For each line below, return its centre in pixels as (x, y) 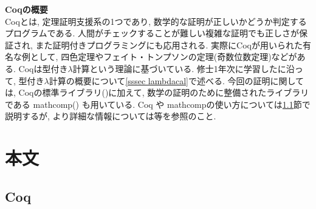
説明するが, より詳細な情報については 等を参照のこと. (111, 116)
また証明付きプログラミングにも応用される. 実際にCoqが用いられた (169, 45)
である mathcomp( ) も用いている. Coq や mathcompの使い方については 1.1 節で (158, 104)
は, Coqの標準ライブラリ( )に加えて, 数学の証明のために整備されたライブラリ (157, 92)
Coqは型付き (43, 68)
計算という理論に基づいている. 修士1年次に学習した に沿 (184, 68)
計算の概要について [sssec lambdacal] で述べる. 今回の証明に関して (177, 80)
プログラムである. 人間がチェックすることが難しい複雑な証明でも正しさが (152, 33)
